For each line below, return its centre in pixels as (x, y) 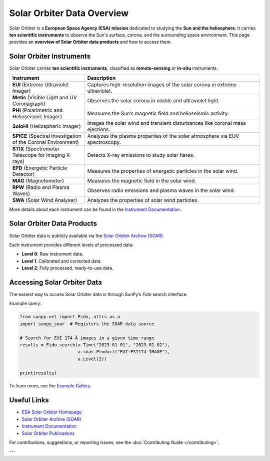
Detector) (23, 174)
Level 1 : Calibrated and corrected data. (62, 261)
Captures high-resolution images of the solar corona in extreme (162, 84)
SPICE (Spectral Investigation (47, 136)
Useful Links (29, 400)
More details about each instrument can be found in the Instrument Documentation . (95, 209)
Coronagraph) (29, 104)
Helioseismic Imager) (37, 116)
